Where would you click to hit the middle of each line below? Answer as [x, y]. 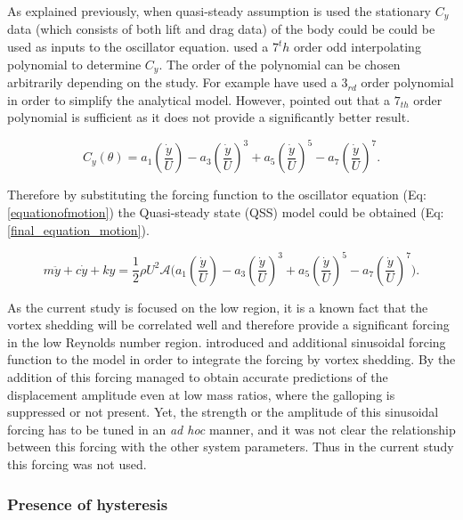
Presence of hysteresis [88, 504]
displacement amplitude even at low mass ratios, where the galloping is [201, 394]
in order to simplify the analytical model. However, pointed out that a [199, 99]
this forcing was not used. [77, 464]
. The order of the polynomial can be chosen [280, 64]
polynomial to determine [74, 64]
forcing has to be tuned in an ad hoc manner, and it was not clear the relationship [231, 429]
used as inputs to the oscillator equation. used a [138, 47]
